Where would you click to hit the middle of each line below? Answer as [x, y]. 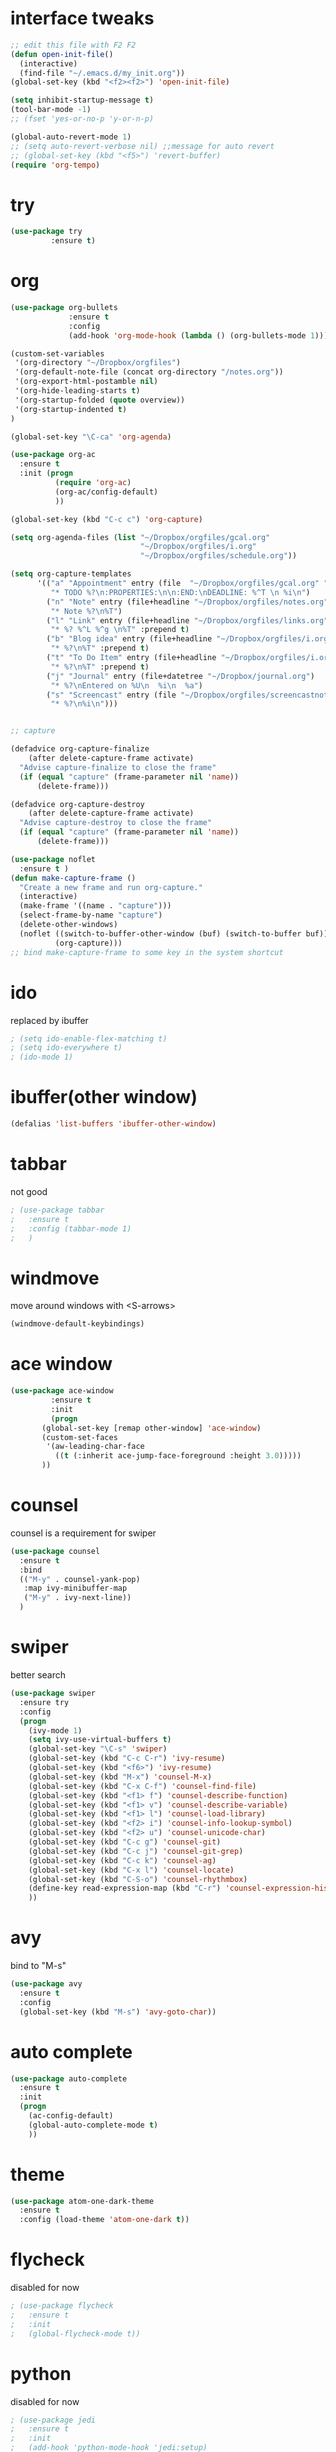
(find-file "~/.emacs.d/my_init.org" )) [102, 73]
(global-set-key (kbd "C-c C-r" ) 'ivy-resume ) [127, 1758]
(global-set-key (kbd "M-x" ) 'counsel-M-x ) [120, 1777]
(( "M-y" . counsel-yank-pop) [80, 1579]
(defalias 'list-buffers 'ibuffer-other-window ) [113, 1124]
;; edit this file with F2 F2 [73, 45]
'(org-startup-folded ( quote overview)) [100, 400]
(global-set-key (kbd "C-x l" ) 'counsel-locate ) [131, 1870]
